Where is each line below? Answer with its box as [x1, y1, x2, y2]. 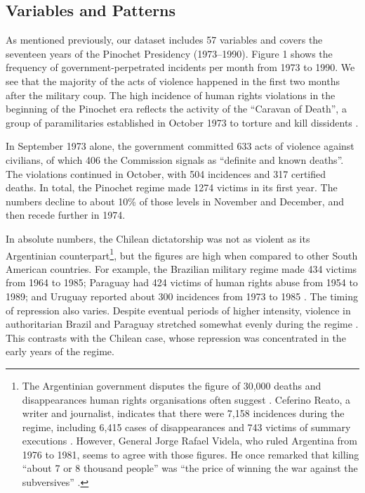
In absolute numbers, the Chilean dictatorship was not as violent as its [6, 231, 310, 245]
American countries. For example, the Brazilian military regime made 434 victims [6, 261, 357, 276]
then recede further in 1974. [6, 207, 126, 222]
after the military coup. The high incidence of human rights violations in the [6, 87, 336, 102]
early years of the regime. [6, 344, 114, 359]
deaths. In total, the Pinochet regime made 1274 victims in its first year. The [6, 180, 338, 195]
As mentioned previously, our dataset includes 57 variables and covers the [6, 32, 323, 47]
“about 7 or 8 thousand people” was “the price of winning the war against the [22, 461, 358, 475]
